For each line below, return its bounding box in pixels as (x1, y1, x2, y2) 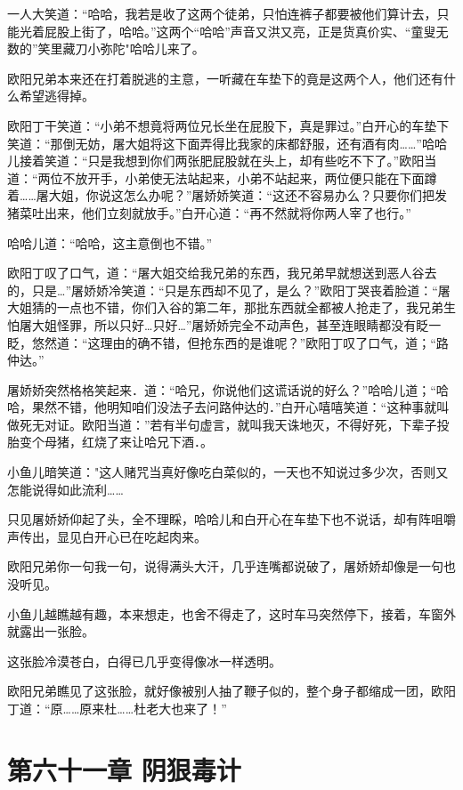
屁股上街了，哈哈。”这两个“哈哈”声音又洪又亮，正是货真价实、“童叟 (44, 21, 436, 40)
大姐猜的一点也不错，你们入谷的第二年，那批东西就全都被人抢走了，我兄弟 (7, 298, 443, 317)
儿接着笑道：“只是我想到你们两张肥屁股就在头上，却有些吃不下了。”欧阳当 (7, 151, 437, 170)
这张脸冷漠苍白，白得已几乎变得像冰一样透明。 (7, 651, 281, 670)
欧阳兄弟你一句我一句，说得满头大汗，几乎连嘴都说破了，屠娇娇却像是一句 (7, 557, 443, 576)
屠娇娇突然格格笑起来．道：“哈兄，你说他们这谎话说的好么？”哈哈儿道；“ (7, 380, 436, 399)
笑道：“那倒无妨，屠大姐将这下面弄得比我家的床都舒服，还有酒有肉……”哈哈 (7, 133, 447, 152)
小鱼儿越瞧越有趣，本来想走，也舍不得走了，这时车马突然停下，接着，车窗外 (7, 604, 456, 623)
